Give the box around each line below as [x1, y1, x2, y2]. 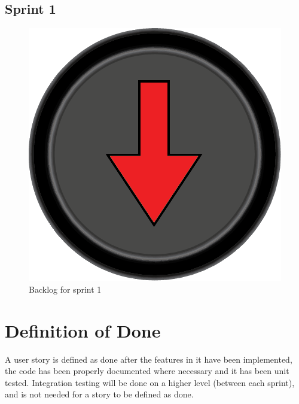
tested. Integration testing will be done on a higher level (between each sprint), [5, 376, 295, 388]
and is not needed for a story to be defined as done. [5, 388, 194, 400]
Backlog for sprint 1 [29, 283, 102, 295]
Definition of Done [5, 318, 161, 342]
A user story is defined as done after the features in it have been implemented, [5, 353, 292, 365]
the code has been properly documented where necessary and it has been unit [5, 364, 289, 377]
